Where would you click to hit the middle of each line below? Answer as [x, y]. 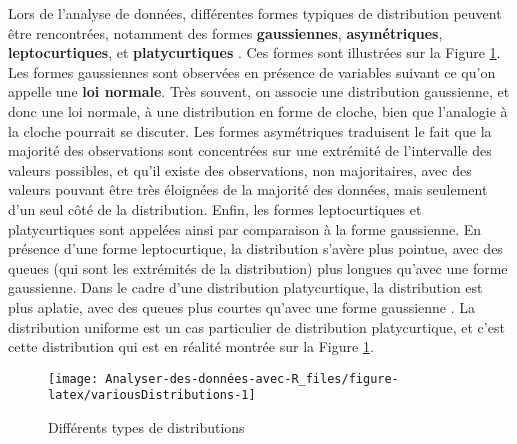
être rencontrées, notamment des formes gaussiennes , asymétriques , [225, 32]
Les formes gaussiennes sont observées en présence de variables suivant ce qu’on [252, 71]
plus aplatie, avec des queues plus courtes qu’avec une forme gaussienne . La [242, 306]
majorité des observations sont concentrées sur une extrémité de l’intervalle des [250, 150]
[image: [73, 378]
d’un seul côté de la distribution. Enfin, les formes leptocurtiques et [215, 208]
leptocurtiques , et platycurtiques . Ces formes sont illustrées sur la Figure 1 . [254, 52]
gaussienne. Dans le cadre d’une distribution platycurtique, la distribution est [245, 287]
